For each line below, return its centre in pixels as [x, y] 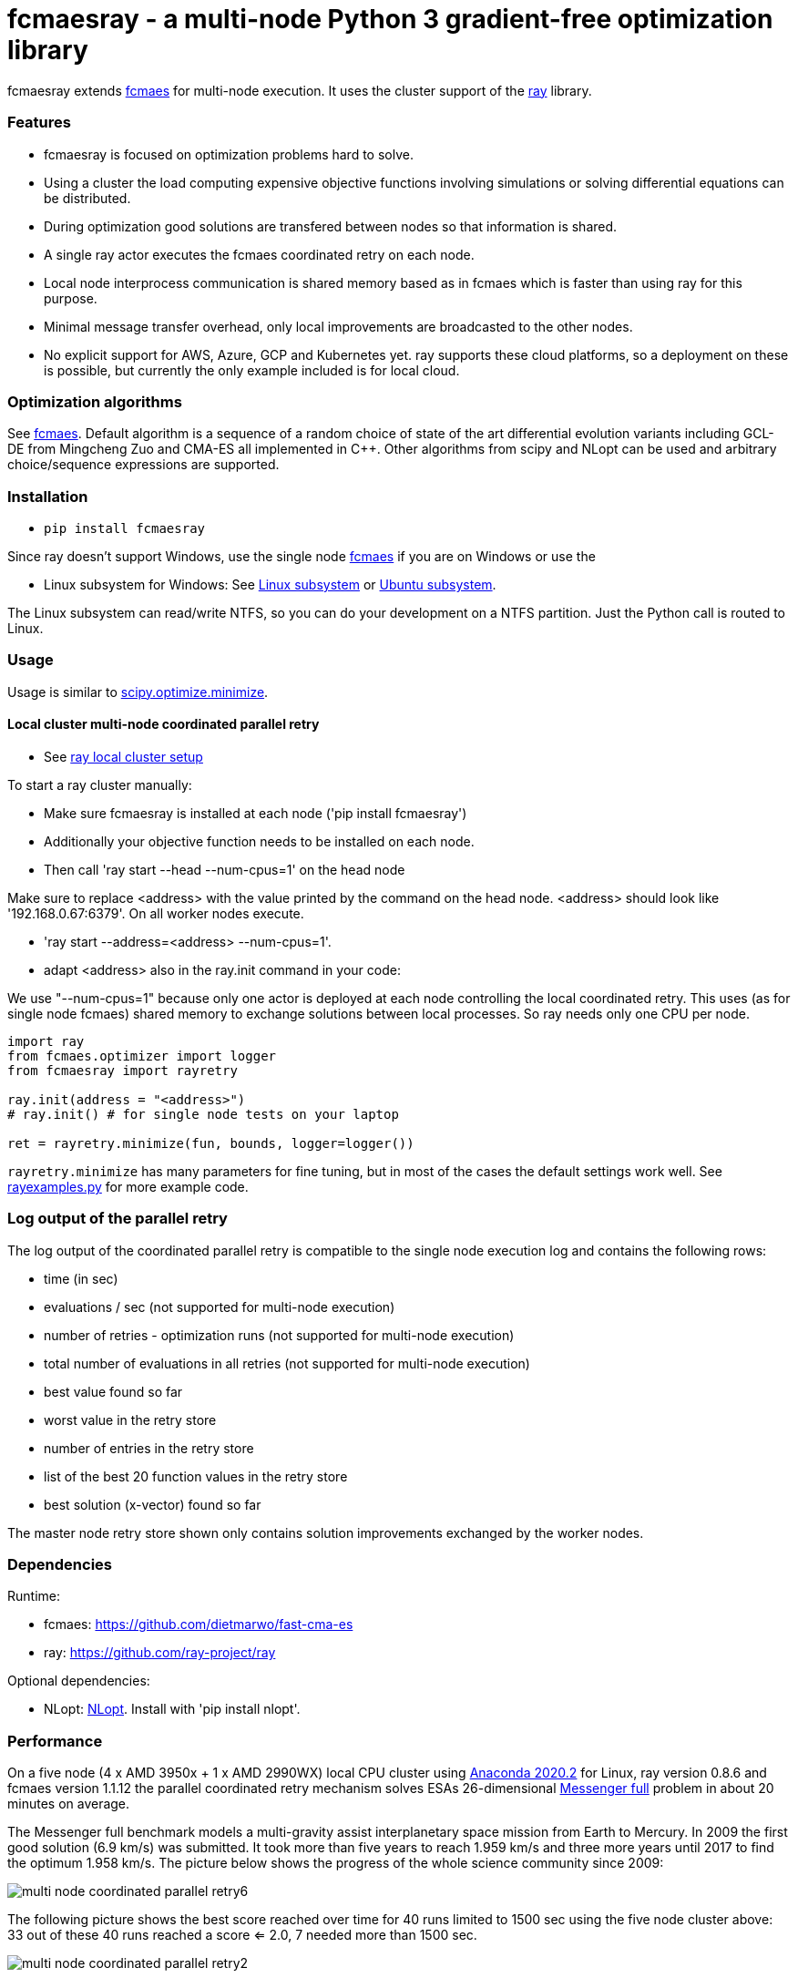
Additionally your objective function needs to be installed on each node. [259, 841]
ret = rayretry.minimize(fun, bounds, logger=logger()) [211, 1143]
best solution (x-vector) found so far [153, 1504]
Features [39, 123]
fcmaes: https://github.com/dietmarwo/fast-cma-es [199, 1624]
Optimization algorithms [95, 401]
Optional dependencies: [79, 1681]
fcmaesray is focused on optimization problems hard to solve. [229, 154]
